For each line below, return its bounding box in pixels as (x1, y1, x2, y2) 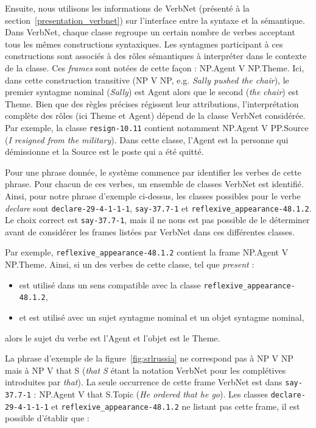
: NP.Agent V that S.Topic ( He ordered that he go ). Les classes (33, 388, 269, 401)
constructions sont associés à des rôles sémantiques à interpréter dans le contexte (5, 49, 307, 62)
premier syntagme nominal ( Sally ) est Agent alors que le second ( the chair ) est (5, 85, 299, 98)
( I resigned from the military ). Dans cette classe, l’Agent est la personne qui (5, 133, 289, 146)
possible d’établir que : (5, 412, 90, 424)
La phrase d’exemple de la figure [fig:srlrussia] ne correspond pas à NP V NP (5, 352, 293, 365)
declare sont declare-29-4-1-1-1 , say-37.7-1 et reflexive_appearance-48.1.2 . (5, 201, 312, 214)
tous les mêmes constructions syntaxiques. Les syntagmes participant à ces (5, 37, 283, 50)
